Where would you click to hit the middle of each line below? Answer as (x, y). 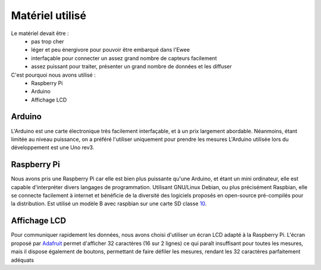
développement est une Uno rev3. (53, 147)
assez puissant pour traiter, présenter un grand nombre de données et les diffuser (131, 67)
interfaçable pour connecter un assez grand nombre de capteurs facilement (124, 58)
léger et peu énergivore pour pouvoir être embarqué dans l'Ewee (111, 50)
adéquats (23, 260)
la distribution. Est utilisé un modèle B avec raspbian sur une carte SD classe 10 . (109, 204)
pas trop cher (48, 41)
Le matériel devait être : (40, 33)
